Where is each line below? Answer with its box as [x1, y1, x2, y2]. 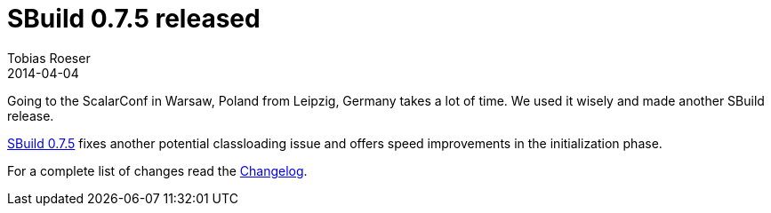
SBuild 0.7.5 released [7, 4, 261, 34]
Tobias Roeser [7, 50, 91, 66]
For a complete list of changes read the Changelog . [7, 162, 308, 178]
